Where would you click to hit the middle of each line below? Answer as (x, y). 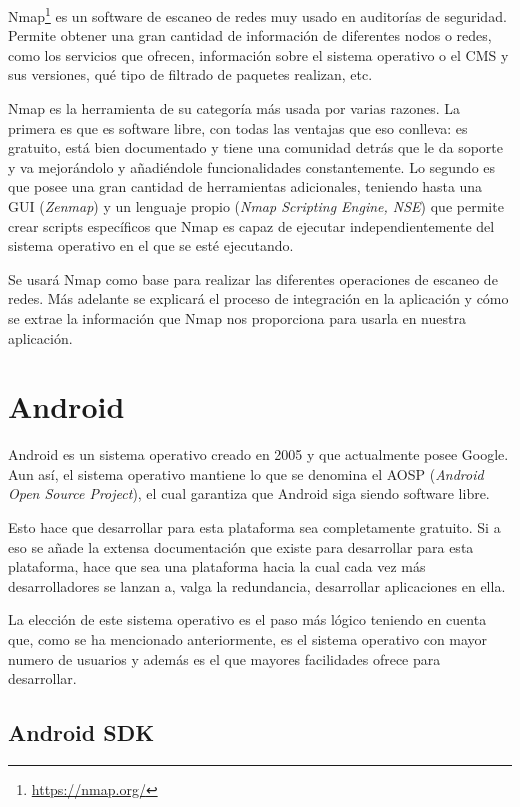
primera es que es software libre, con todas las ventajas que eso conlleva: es (238, 127)
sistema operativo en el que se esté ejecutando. (151, 245)
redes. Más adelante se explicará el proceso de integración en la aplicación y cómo (258, 298)
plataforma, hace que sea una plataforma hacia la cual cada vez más (217, 566)
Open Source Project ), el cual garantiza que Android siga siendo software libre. (249, 493)
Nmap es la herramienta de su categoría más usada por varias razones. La (234, 108)
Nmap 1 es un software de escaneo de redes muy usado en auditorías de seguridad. (257, 14)
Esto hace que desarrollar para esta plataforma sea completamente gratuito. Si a (254, 527)
